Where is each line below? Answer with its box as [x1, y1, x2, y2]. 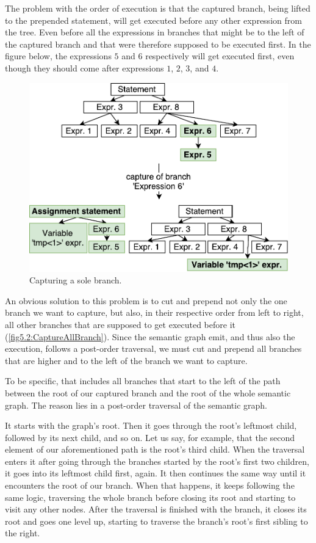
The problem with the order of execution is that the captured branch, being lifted [5, 2, 311, 14]
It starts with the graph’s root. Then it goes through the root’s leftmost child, [5, 419, 297, 432]
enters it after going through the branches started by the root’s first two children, [5, 454, 309, 467]
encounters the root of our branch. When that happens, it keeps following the [5, 479, 295, 492]
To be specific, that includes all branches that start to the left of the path [5, 374, 281, 387]
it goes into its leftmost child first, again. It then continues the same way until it [5, 467, 306, 479]
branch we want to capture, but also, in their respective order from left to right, [5, 306, 304, 319]
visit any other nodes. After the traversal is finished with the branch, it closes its [5, 503, 307, 516]
